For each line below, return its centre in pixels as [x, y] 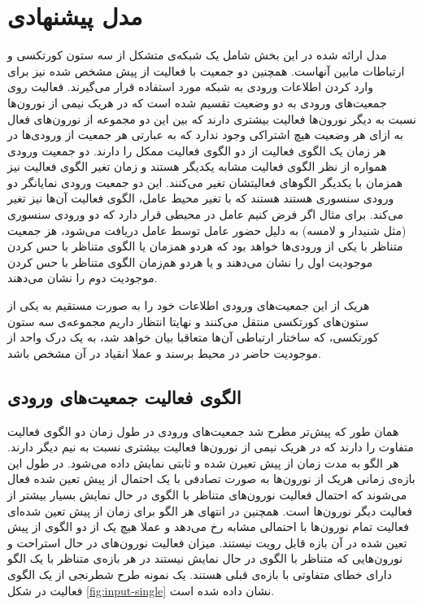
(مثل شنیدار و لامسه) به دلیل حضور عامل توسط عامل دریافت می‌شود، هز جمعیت [207, 230]
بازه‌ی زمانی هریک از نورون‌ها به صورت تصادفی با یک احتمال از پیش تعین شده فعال [211, 479]
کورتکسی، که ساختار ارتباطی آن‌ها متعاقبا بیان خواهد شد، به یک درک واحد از [193, 337]
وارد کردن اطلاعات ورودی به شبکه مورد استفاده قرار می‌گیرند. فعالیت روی [190, 87]
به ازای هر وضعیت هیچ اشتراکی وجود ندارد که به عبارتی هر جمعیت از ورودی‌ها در [205, 135]
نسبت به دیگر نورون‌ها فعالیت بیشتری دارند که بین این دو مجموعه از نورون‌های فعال [212, 118]
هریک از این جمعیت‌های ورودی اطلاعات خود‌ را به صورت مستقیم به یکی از [189, 305]
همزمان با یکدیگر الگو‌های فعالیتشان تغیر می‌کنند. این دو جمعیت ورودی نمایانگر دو [205, 182]
